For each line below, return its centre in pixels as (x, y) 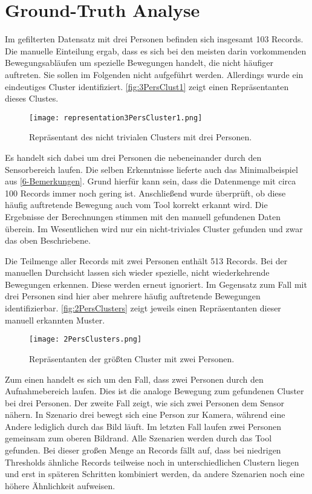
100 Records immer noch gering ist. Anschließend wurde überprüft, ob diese (145, 193)
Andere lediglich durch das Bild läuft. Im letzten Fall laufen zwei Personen (143, 426)
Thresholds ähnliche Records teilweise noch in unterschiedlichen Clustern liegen (152, 462)
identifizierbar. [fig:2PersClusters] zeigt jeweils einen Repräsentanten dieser (143, 308)
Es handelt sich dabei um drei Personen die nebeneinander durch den (133, 157)
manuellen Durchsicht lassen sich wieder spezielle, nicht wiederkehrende (137, 272)
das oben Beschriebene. (48, 240)
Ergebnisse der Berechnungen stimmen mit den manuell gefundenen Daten (143, 216)
